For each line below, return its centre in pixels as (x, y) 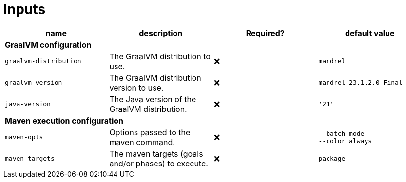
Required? (265, 33)
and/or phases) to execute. (159, 163)
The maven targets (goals (156, 154)
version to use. (136, 87)
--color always (345, 141)
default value (370, 33)
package (332, 159)
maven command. (142, 142)
